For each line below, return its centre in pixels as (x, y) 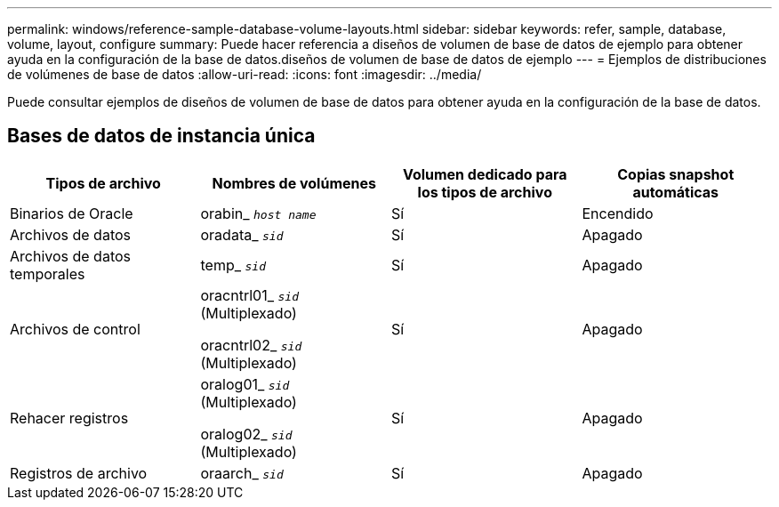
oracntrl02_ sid (251, 345)
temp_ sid (233, 265)
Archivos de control (75, 329)
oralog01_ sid (245, 384)
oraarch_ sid (242, 473)
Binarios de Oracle (72, 213)
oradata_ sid (242, 234)
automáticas (676, 192)
